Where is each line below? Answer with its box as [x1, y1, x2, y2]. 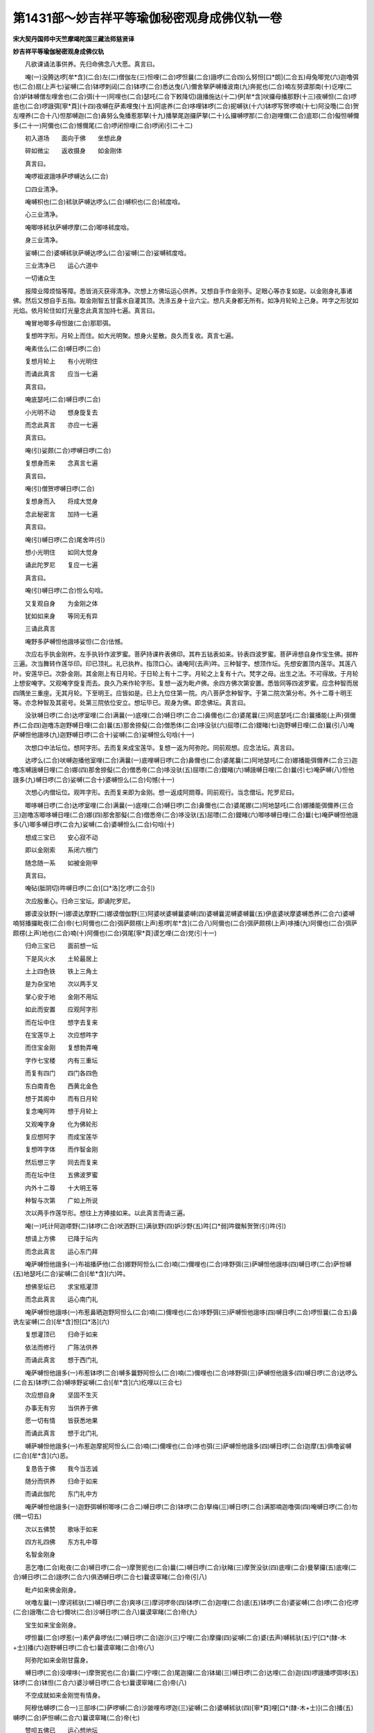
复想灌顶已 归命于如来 [24, 1330, 98, 1339]
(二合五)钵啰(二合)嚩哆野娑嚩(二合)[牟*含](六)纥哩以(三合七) [12, 1378, 183, 1386]
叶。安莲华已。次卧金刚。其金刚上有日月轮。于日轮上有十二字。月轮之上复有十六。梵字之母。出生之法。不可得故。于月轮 [12, 669, 359, 677]
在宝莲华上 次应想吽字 [24, 1030, 98, 1039]
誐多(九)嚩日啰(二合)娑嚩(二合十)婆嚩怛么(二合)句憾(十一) [12, 775, 175, 783]
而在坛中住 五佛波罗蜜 [24, 1171, 98, 1179]
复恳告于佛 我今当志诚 [24, 1464, 98, 1472]
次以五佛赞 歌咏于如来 [24, 1525, 98, 1533]
